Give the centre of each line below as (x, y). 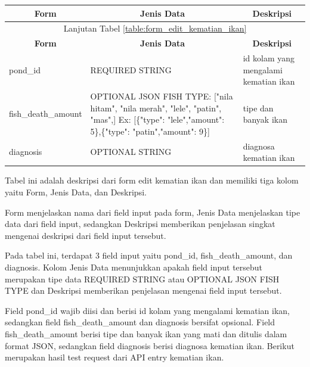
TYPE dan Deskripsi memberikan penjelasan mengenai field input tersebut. (143, 290)
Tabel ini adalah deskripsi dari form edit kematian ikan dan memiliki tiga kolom (152, 180)
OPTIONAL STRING (131, 152)
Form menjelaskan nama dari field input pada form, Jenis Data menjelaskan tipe (153, 212)
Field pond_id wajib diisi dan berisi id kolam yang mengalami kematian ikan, (148, 310)
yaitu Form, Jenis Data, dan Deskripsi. (76, 192)
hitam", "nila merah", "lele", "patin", (156, 108)
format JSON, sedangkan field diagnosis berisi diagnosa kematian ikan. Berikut (150, 345)
